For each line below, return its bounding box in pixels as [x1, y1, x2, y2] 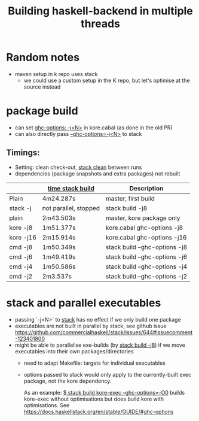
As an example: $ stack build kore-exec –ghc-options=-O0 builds [23, 389, 185, 396]
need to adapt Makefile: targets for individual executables [23, 359, 166, 367]
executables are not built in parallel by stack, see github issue [14, 322, 167, 329]
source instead [23, 83, 61, 90]
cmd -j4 [9, 262, 33, 271]
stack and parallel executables [6, 296, 161, 310]
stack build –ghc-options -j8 [105, 243, 188, 251]
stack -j [9, 204, 32, 212]
